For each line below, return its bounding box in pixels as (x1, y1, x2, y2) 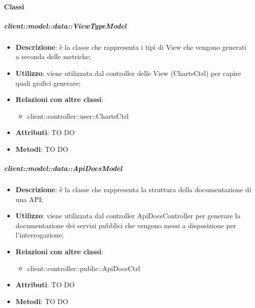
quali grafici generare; (15, 77, 81, 88)
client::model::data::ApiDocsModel (4, 163, 123, 173)
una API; (15, 194, 44, 204)
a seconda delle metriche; (15, 51, 91, 62)
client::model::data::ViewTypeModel (4, 20, 127, 31)
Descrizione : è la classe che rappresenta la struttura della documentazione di (15, 184, 252, 195)
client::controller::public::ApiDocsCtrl (27, 263, 140, 273)
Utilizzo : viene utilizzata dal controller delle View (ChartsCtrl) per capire (15, 68, 241, 78)
